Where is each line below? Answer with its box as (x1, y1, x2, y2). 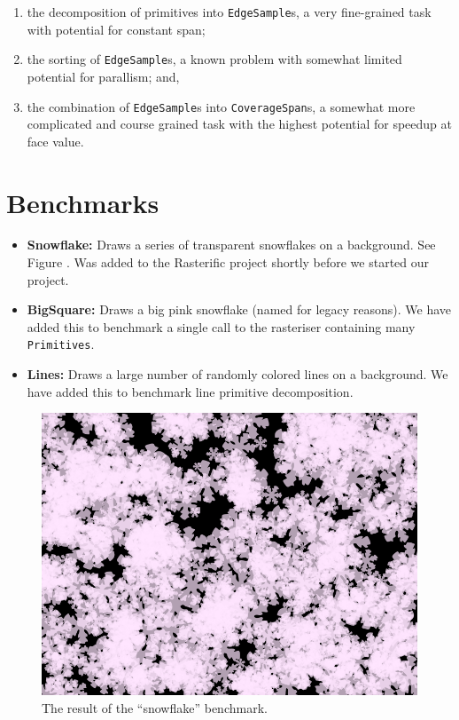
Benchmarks (6, 184, 159, 220)
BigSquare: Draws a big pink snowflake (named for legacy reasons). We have (27, 300, 452, 319)
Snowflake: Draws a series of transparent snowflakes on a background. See (27, 235, 436, 254)
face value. (27, 131, 84, 150)
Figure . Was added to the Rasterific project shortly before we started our (27, 253, 430, 272)
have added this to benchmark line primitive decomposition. (27, 382, 354, 400)
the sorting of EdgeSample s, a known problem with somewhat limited (27, 50, 402, 68)
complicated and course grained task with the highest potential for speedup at (27, 115, 452, 133)
